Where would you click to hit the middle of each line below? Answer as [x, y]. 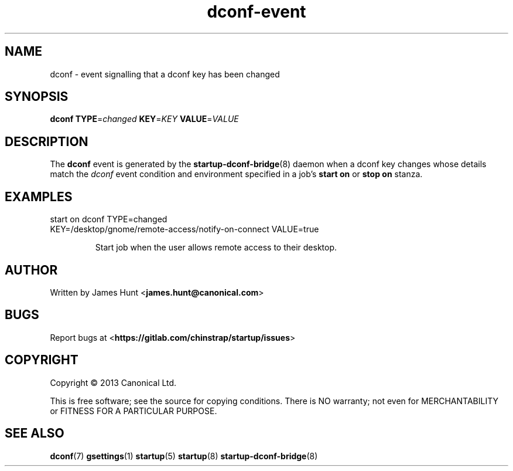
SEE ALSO [35, 433]
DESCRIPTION [47, 141]
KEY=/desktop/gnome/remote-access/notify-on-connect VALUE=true [184, 229]
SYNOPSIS [37, 97]
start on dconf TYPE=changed [109, 219]
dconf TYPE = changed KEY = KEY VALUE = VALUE [144, 119]
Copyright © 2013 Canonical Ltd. [113, 382]
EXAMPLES [39, 196]
